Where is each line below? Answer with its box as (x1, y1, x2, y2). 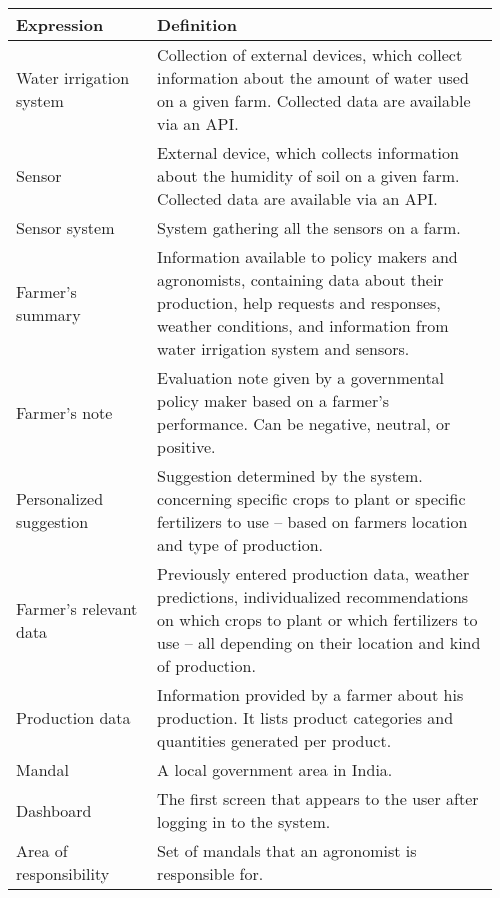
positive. (157, 435, 216, 458)
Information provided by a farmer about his (157, 683, 464, 706)
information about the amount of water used (157, 66, 469, 89)
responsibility (16, 862, 110, 885)
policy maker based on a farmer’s (157, 389, 389, 412)
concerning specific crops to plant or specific (157, 487, 466, 510)
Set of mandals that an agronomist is (157, 839, 417, 862)
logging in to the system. (157, 810, 331, 833)
